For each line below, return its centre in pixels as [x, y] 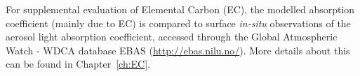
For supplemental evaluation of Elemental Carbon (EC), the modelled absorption [180, 9]
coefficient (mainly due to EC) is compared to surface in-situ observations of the [178, 23]
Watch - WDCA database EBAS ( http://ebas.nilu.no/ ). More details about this [178, 50]
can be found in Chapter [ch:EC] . [78, 64]
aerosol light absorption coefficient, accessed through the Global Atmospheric [172, 37]
